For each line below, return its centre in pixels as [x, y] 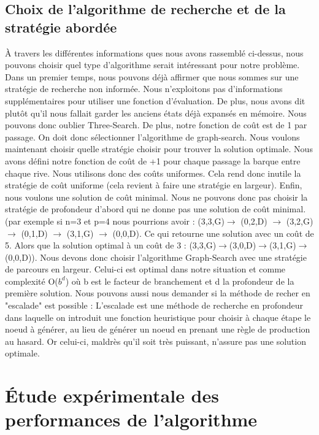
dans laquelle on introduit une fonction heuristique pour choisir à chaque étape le [158, 317]
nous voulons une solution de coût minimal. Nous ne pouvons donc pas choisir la [156, 197]
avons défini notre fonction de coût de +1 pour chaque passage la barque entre [153, 160]
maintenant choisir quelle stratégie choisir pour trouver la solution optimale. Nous [159, 149]
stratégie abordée [61, 27]
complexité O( [32, 281]
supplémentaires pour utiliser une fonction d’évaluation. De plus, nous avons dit [155, 100]
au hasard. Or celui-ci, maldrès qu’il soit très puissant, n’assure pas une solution [156, 341]
